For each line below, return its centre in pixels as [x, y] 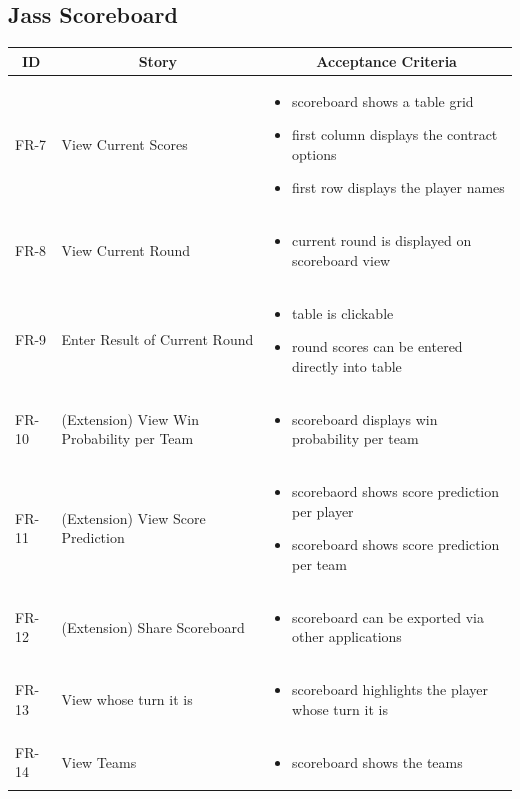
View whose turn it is [127, 698]
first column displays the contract [395, 134]
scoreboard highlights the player [390, 689]
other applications [347, 636]
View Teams [99, 761]
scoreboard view [341, 259]
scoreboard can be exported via [388, 616]
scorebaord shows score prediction [396, 491]
